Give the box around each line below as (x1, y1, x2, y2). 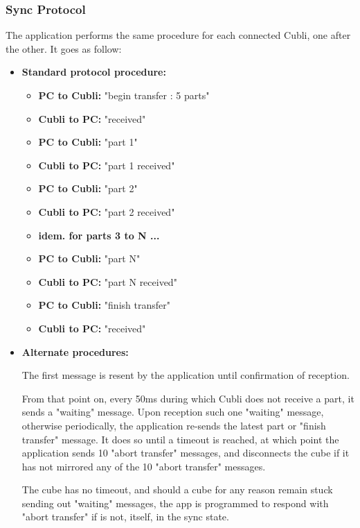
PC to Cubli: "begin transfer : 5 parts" (38, 88, 210, 102)
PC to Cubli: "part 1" (38, 135, 138, 149)
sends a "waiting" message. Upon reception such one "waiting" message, (21, 404, 324, 419)
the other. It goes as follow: (6, 41, 122, 56)
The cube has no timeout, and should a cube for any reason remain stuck (21, 482, 333, 497)
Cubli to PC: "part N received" (38, 274, 177, 289)
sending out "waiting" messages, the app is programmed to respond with (21, 495, 329, 510)
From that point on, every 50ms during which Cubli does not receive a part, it (21, 391, 354, 405)
